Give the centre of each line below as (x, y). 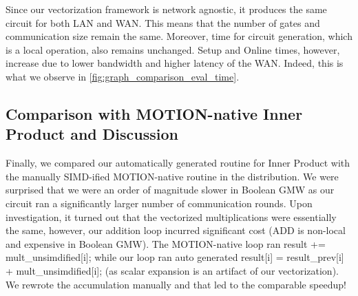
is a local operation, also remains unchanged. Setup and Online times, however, (173, 49)
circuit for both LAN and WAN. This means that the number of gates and (163, 22)
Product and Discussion (92, 134)
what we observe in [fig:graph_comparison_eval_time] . (123, 76)
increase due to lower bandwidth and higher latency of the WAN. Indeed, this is (175, 63)
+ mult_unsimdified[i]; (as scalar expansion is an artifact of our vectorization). (172, 270)
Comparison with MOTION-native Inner (154, 113)
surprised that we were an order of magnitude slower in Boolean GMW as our (170, 190)
